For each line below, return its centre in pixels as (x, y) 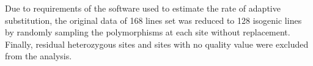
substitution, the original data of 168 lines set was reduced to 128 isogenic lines (153, 20)
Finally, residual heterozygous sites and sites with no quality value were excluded (157, 44)
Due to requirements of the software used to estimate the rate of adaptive (143, 8)
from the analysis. (39, 56)
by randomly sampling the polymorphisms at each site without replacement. (148, 32)
